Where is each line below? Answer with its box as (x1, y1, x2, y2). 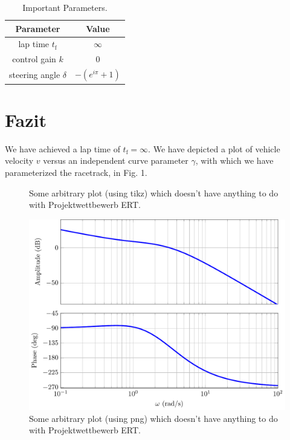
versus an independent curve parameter (43, 154, 188, 167)
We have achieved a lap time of (5, 142, 120, 155)
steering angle (9, 68, 60, 81)
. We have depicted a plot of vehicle (148, 142, 280, 155)
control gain (12, 53, 56, 65)
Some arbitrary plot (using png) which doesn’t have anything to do (29, 412, 278, 424)
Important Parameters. (22, 1, 108, 13)
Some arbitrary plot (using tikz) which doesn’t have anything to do (29, 186, 279, 199)
